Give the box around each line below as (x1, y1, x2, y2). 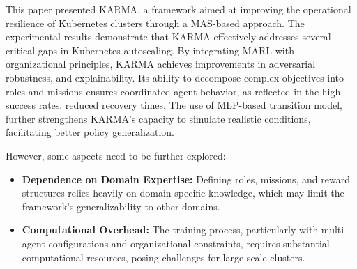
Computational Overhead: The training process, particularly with (22, 222, 319, 237)
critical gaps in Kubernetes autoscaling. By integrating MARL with (6, 43, 294, 57)
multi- (321, 222, 347, 237)
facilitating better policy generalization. (6, 125, 175, 139)
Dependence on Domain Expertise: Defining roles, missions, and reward (22, 171, 350, 186)
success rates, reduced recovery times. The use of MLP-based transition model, (6, 98, 342, 112)
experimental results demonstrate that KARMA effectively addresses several (6, 29, 331, 44)
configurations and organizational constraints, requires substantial (48, 236, 330, 250)
